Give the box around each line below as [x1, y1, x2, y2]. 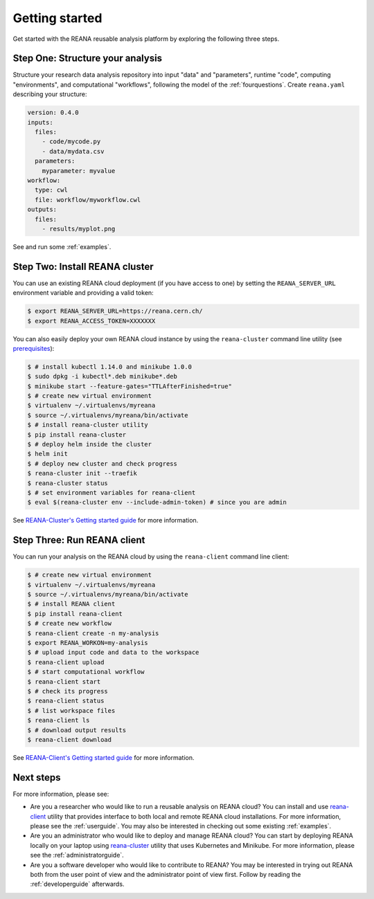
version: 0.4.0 [27, 109, 79, 117]
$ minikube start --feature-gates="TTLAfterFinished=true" [27, 382, 232, 390]
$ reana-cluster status [27, 479, 109, 487]
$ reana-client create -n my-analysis [27, 629, 159, 637]
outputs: [27, 206, 57, 214]
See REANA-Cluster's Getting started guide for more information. [12, 516, 199, 525]
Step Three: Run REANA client [12, 534, 145, 546]
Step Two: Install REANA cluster [12, 260, 154, 273]
